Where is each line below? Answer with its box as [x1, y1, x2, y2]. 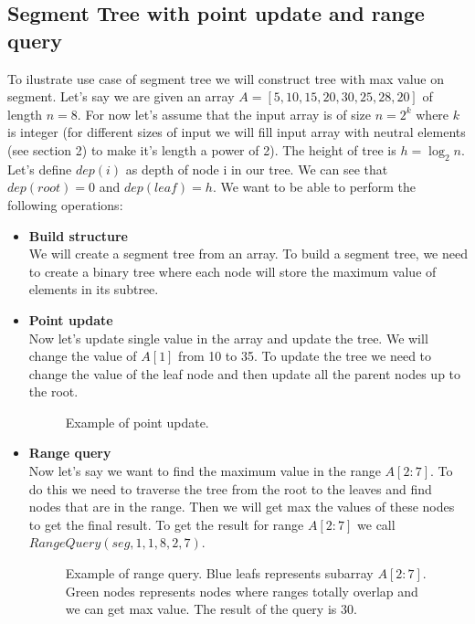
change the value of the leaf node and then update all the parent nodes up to [28, 364, 461, 383]
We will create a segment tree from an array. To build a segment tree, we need [28, 244, 468, 263]
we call [357, 514, 396, 534]
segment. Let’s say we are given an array [7, 87, 235, 106]
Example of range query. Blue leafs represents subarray [65, 564, 374, 583]
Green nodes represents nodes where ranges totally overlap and [65, 581, 418, 600]
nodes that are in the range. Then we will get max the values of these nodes [28, 497, 455, 516]
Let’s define [7, 159, 72, 178]
